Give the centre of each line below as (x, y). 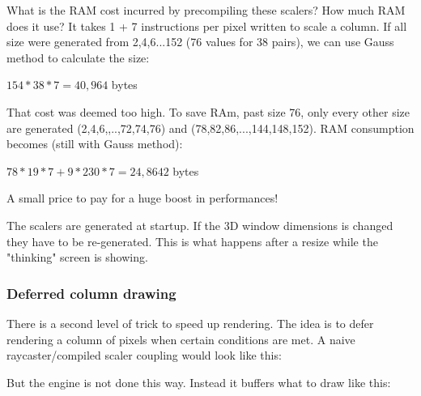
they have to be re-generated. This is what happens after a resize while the (192, 241)
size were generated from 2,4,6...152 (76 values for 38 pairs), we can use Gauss (200, 42)
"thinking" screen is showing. (77, 257)
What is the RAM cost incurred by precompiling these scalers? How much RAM (206, 10)
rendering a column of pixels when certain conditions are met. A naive (181, 339)
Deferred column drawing (91, 293)
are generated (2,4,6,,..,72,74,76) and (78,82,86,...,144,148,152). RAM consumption (210, 128)
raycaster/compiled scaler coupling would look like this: (144, 355)
